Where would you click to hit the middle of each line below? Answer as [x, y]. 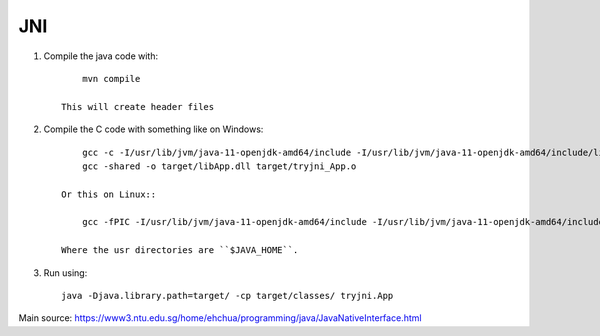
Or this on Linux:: [109, 194]
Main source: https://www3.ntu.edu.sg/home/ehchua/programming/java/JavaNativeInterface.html [220, 318]
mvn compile [111, 78]
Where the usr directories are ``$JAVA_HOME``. [180, 250]
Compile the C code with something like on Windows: [153, 129]
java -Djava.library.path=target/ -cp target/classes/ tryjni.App [227, 296]
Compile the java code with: [101, 56]
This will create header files [138, 106]
